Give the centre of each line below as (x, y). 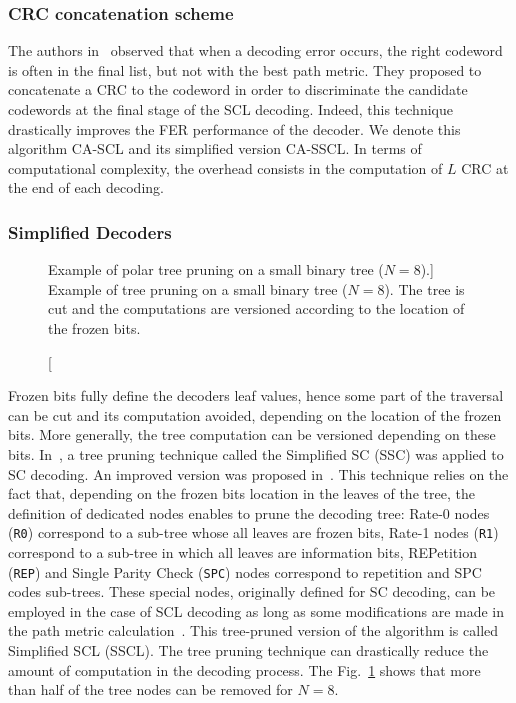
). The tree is (424, 288)
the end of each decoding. (86, 187)
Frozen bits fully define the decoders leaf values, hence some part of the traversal (256, 395)
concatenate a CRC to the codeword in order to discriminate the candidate (238, 89)
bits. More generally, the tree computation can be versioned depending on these (252, 434)
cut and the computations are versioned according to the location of (256, 308)
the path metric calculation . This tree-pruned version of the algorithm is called (253, 630)
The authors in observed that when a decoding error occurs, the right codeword (255, 50)
